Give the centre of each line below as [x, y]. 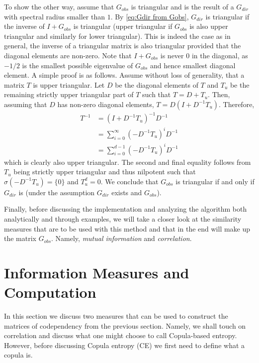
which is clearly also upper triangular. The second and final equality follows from [128, 162]
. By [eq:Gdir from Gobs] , [150, 16]
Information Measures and [97, 272]
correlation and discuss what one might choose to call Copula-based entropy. [121, 335]
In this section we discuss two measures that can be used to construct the [116, 316]
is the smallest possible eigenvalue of [78, 65]
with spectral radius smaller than [54, 16]
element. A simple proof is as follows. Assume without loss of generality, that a [124, 75]
